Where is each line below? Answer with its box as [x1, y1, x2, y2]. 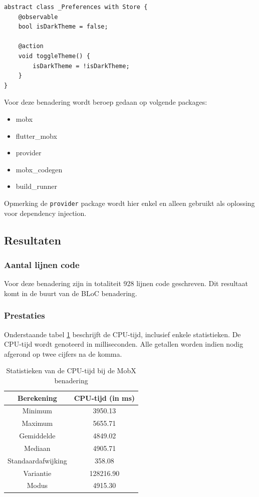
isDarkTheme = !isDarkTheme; [33, 62, 130, 70]
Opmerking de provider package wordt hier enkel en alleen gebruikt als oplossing [4, 197, 255, 208]
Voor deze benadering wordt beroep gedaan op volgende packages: [4, 97, 207, 107]
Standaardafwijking [8, 455, 67, 465]
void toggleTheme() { [18, 52, 90, 60]
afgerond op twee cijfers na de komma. [4, 348, 122, 359]
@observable [18, 13, 58, 21]
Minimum [22, 405, 52, 416]
